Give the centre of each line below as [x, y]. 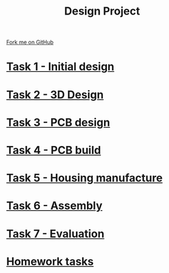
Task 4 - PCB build [54, 150]
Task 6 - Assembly [54, 206]
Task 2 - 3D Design [55, 95]
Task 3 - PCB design [58, 122]
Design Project [102, 11]
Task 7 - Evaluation [55, 234]
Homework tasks [50, 261]
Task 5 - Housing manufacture [84, 178]
